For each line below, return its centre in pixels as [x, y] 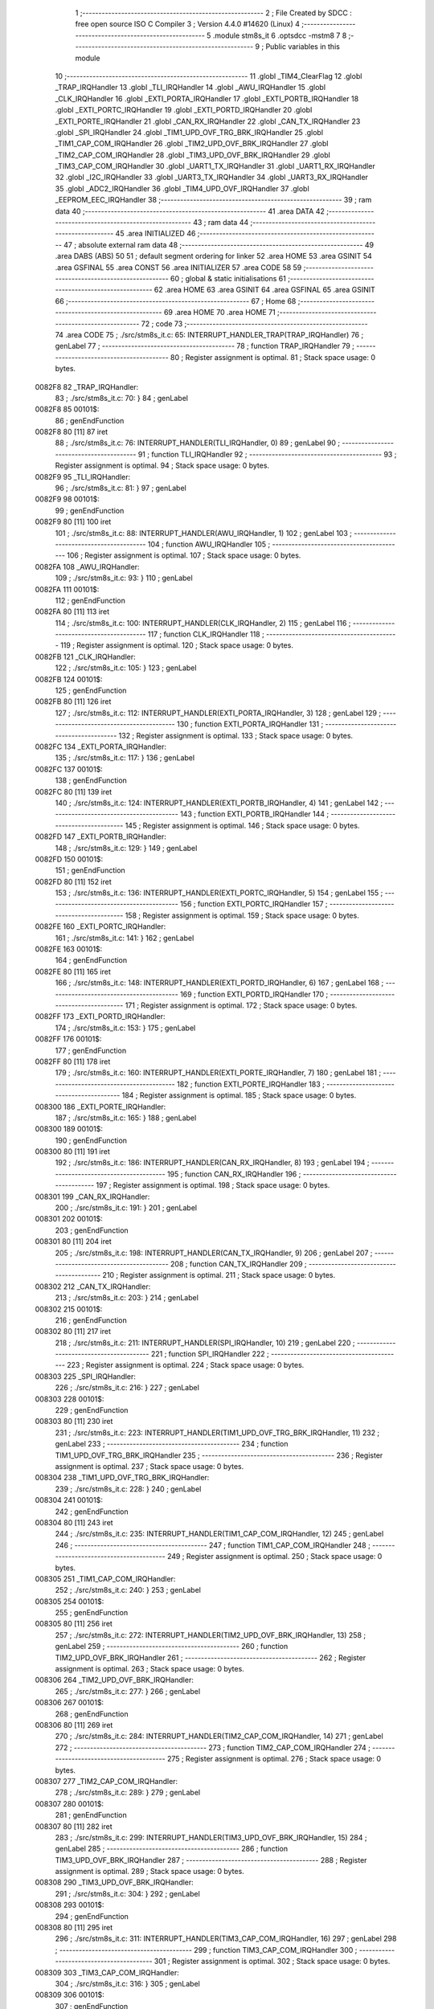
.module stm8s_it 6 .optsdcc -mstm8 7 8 [280, 35]
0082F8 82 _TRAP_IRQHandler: [87, 387]
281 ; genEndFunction [91, 1815]
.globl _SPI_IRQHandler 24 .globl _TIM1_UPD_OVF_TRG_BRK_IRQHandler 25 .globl [189, 132]
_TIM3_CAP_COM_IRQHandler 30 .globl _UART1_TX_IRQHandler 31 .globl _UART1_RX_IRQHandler [215, 166]
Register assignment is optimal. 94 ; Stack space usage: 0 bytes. [162, 465]
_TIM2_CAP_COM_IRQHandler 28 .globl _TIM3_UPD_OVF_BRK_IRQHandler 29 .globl [193, 155]
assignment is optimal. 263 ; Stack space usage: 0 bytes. [149, 1669]
